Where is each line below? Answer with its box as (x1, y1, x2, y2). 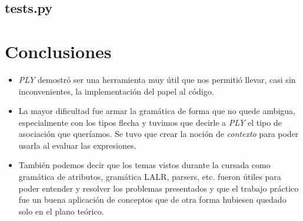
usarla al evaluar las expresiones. (18, 139, 136, 151)
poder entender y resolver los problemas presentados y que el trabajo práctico (18, 182, 299, 194)
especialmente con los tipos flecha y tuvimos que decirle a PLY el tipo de (18, 116, 282, 128)
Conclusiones (5, 39, 112, 63)
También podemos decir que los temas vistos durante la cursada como (18, 159, 271, 171)
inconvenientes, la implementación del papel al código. (18, 85, 214, 97)
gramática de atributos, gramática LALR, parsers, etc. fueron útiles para (18, 170, 281, 183)
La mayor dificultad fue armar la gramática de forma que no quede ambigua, (18, 105, 295, 117)
